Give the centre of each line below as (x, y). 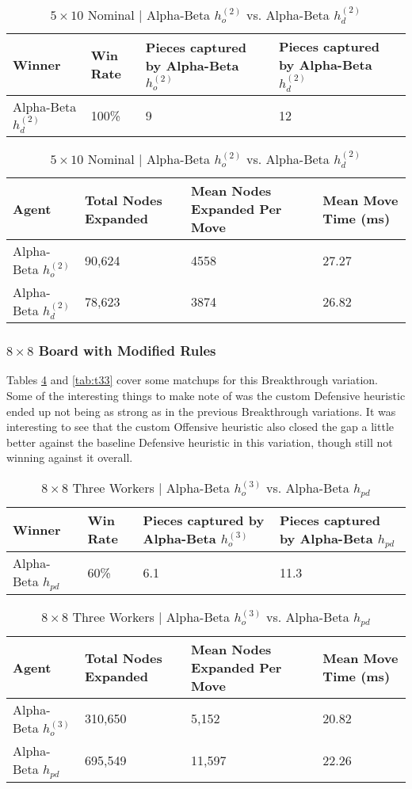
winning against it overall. (70, 457)
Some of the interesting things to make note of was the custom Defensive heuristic (206, 396)
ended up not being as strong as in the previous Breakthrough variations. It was (201, 411)
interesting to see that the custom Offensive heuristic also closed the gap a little (200, 427)
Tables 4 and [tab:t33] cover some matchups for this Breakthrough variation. (192, 380)
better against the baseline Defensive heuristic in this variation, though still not (200, 442)
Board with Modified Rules (127, 351)
